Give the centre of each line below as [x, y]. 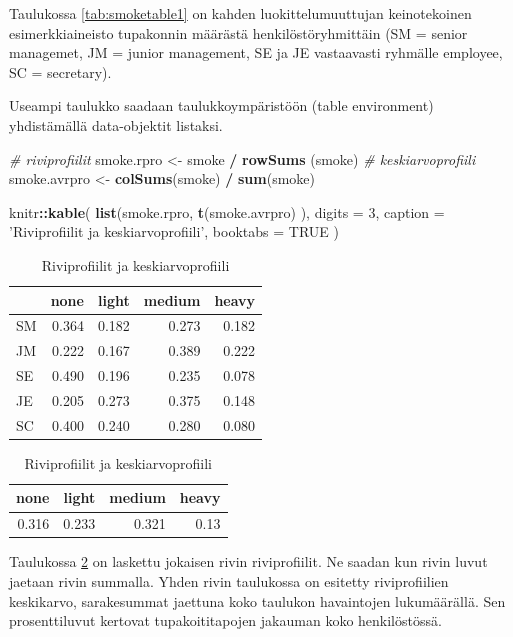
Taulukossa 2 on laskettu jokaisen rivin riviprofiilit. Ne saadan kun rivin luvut [248, 561]
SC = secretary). [60, 71]
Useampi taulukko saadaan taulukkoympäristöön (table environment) [221, 105]
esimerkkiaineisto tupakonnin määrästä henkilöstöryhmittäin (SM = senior [238, 32]
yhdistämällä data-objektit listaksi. [116, 124]
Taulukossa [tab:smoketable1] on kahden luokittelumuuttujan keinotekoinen [240, 13]
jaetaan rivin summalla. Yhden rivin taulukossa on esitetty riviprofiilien [229, 580]
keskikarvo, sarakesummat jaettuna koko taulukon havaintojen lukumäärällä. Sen [257, 600]
